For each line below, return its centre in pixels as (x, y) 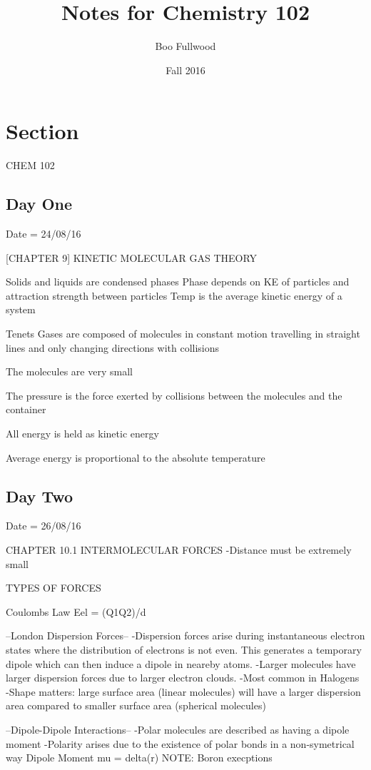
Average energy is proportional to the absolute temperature (136, 457)
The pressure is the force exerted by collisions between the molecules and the (174, 395)
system (21, 309)
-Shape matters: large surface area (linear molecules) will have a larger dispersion (183, 691)
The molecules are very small (69, 371)
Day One (39, 204)
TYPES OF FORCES (54, 588)
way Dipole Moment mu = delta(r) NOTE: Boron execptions (139, 758)
